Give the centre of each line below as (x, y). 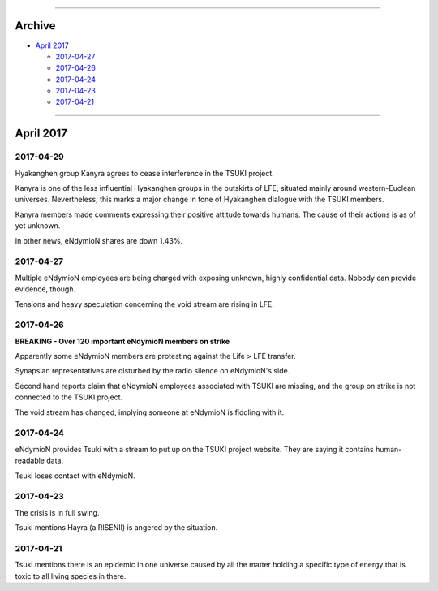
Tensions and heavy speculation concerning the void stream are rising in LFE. (145, 304)
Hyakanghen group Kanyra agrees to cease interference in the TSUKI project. (145, 173)
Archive (35, 26)
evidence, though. (45, 289)
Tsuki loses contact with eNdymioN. (75, 476)
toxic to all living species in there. (71, 576)
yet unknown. (38, 226)
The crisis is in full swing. (57, 512)
